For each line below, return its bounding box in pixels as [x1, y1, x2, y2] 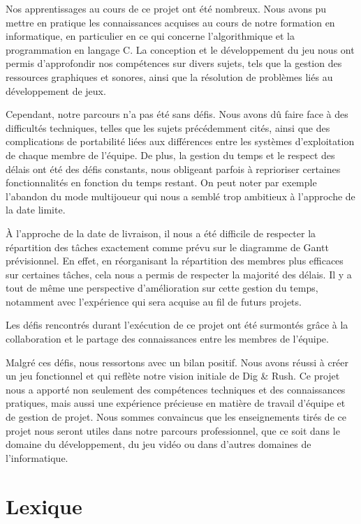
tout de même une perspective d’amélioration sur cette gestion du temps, [6, 280, 318, 295]
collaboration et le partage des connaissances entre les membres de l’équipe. [6, 331, 329, 346]
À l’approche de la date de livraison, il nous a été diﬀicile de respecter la [6, 225, 316, 240]
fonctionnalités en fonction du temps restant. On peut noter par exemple [6, 175, 317, 190]
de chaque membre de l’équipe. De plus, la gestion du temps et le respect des [6, 147, 335, 162]
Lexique [6, 491, 82, 520]
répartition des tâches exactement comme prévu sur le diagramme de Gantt [6, 239, 329, 254]
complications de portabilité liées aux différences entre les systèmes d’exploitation [6, 134, 355, 149]
